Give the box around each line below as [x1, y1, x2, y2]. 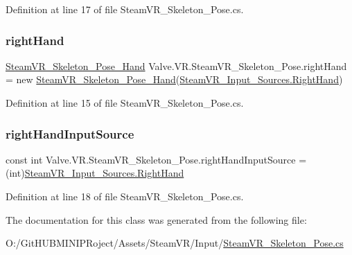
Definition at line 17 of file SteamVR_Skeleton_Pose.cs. [6, 2, 244, 16]
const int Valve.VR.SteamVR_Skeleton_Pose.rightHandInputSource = [6, 152, 307, 166]
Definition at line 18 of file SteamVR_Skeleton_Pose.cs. [6, 189, 244, 203]
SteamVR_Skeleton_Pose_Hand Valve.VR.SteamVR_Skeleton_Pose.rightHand [6, 58, 347, 73]
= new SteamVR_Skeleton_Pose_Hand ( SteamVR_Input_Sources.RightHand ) [6, 72, 343, 87]
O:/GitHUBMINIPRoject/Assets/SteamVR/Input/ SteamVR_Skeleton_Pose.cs [6, 236, 344, 250]
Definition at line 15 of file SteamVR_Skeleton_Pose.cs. [6, 96, 244, 109]
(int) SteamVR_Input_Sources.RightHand [6, 166, 184, 180]
